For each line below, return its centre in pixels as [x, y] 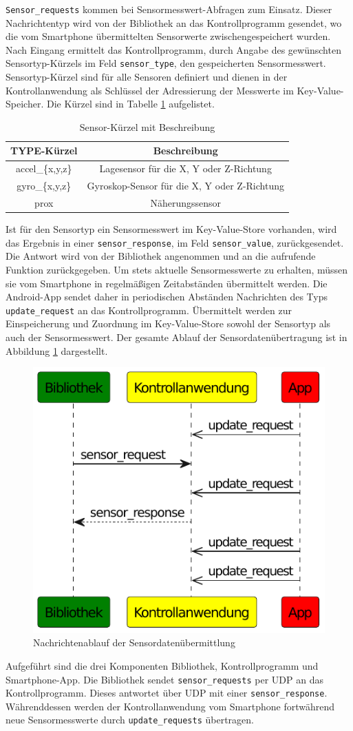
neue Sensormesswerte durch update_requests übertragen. [130, 720]
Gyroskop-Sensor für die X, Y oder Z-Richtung [185, 186]
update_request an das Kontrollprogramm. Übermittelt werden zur [149, 310]
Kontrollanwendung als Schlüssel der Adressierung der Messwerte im [150, 90]
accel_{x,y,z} [44, 168]
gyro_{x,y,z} [44, 186]
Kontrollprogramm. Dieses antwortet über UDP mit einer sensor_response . [167, 693]
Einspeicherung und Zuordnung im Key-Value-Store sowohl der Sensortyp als [168, 323]
